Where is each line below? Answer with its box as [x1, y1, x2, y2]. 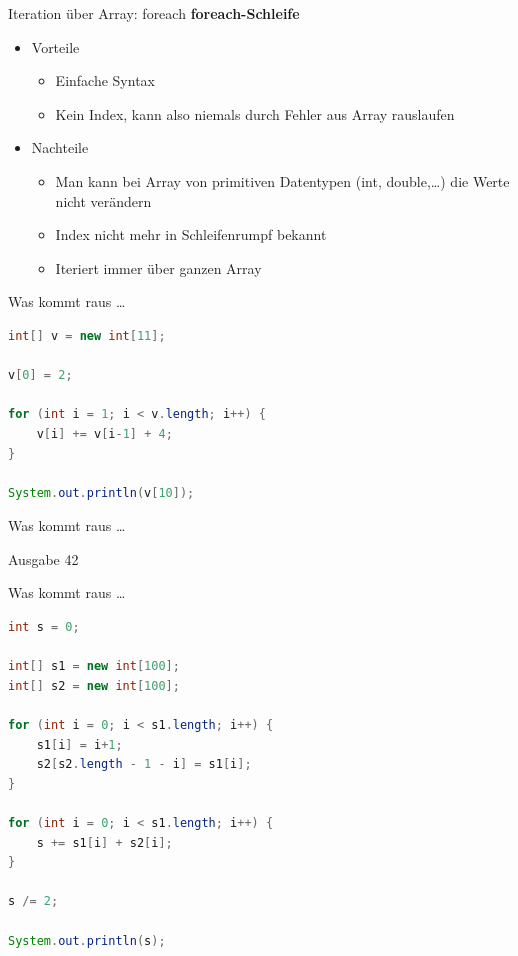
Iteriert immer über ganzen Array [55, 257, 262, 278]
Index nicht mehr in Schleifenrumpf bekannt [55, 224, 327, 245]
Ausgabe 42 [8, 548, 79, 569]
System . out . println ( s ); [8, 933, 166, 948]
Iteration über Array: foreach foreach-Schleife [8, 3, 300, 23]
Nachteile [31, 137, 89, 158]
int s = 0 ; [8, 620, 80, 635]
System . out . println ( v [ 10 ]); [8, 485, 195, 500]
